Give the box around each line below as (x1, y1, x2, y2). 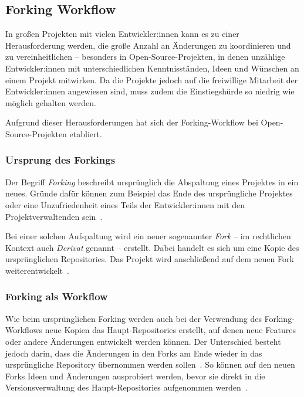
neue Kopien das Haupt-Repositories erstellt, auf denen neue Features (45, 324, 296, 336)
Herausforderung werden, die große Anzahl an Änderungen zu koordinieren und (5, 39, 291, 51)
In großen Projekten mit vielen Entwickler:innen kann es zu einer (5, 28, 239, 40)
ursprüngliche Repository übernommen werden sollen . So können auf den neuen (5, 358, 295, 371)
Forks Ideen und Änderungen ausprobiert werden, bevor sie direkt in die (5, 369, 265, 382)
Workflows (5, 324, 43, 336)
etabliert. (69, 127, 102, 140)
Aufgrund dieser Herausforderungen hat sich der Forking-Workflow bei (5, 116, 258, 128)
